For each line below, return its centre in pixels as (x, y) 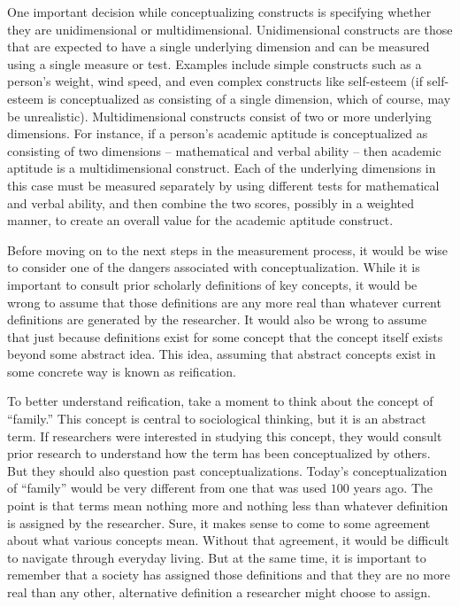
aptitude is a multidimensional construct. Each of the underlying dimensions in (222, 168)
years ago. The (393, 488)
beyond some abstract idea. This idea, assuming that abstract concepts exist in (222, 354)
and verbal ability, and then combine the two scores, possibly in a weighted (211, 202)
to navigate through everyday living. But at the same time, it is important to (217, 557)
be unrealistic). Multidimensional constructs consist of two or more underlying (219, 116)
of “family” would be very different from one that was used (167, 488)
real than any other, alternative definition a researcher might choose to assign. (219, 592)
